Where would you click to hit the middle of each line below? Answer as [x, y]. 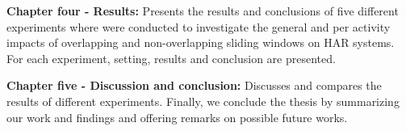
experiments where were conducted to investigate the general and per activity [199, 26]
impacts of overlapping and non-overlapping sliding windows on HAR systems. [201, 42]
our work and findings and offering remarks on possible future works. [177, 117]
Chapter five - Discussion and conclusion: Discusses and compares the [194, 85]
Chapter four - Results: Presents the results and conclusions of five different [203, 11]
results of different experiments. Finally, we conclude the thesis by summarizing [203, 101]
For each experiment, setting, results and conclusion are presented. [171, 58]
